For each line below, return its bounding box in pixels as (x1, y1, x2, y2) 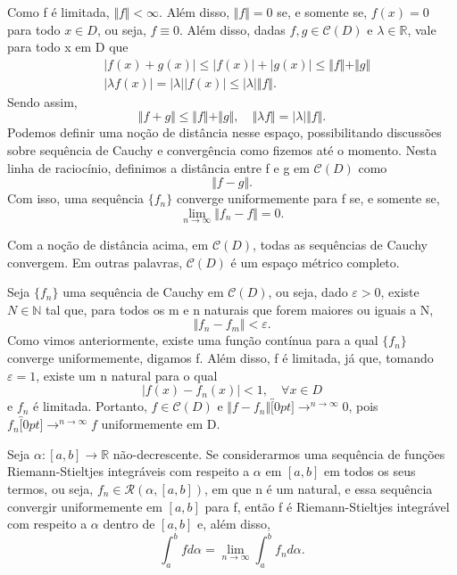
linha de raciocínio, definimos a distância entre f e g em (7, 158, 310, 177)
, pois (348, 397, 378, 415)
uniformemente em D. (101, 415, 220, 433)
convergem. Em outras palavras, (7, 252, 183, 271)
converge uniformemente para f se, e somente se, (176, 189, 440, 208)
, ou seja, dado (268, 283, 348, 301)
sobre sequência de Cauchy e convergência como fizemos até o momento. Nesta (7, 141, 437, 160)
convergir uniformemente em (7, 497, 162, 515)
